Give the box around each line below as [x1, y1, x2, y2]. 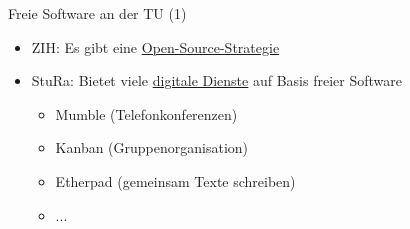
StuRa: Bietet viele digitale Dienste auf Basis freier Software [31, 70, 402, 91]
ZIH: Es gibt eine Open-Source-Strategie [31, 36, 280, 57]
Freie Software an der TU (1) [8, 3, 187, 23]
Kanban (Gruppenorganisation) [55, 137, 249, 158]
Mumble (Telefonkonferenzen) [55, 103, 238, 124]
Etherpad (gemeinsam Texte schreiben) [55, 170, 296, 191]
